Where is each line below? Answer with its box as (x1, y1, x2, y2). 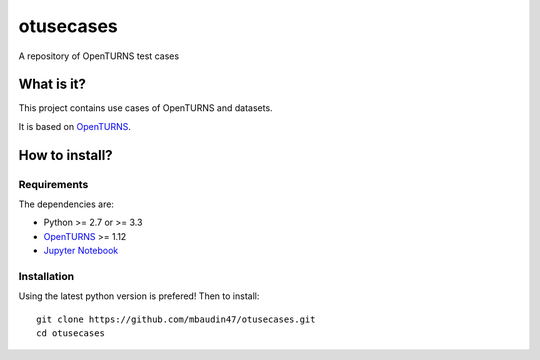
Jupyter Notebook (43, 245, 119, 257)
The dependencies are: (18, 198, 115, 210)
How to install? (18, 146, 114, 164)
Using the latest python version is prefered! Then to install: (18, 290, 260, 302)
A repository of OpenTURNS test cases (18, 50, 180, 62)
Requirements (18, 177, 89, 191)
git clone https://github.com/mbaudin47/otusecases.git (36, 313, 316, 325)
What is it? (18, 76, 87, 93)
